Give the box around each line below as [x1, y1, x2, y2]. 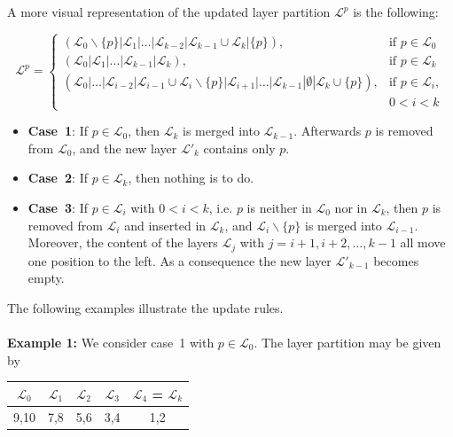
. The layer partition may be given [254, 333, 441, 351]
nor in [334, 198, 368, 216]
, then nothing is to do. [128, 168, 254, 187]
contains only [203, 138, 276, 157]
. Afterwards [293, 121, 362, 140]
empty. [27, 269, 65, 287]
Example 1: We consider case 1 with [7, 333, 215, 351]
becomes [373, 251, 419, 269]
